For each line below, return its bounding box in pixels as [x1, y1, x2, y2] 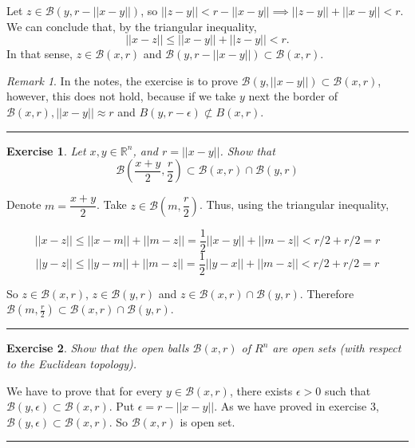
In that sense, [6, 45, 73, 62]
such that [324, 382, 371, 399]
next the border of [248, 88, 338, 104]
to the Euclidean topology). [6, 355, 137, 371]
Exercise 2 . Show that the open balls [6, 340, 189, 356]
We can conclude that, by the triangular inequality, [6, 18, 257, 34]
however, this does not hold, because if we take [6, 88, 236, 104]
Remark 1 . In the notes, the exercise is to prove [6, 72, 238, 88]
